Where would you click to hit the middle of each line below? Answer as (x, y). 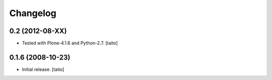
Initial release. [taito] (43, 69)
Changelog (33, 13)
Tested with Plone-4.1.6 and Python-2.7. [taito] (70, 43)
